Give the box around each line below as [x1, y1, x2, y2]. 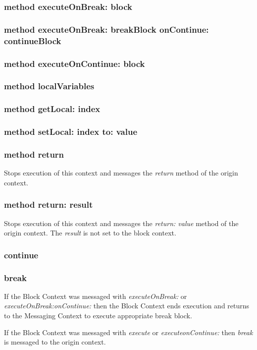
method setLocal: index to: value [4, 125, 137, 138]
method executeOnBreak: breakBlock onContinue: [4, 23, 209, 35]
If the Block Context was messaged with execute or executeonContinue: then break [4, 327, 253, 337]
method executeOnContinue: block [4, 57, 145, 69]
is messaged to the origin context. [4, 337, 106, 347]
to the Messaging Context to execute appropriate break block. [4, 310, 192, 321]
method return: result [4, 198, 93, 211]
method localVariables [4, 80, 95, 92]
